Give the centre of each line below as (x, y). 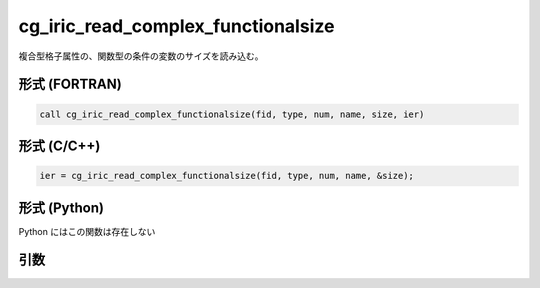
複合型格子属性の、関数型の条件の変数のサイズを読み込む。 (141, 56)
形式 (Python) (61, 207)
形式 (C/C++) (59, 145)
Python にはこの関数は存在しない (87, 231)
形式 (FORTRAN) (70, 84)
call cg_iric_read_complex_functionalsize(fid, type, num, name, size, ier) (232, 114)
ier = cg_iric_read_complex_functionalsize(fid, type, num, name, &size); (227, 176)
